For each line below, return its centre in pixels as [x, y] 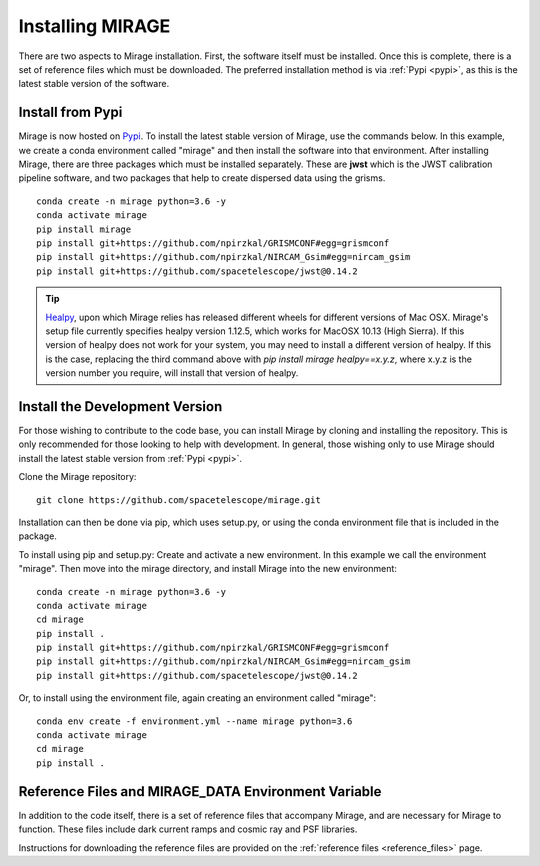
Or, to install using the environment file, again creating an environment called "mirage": [197, 698]
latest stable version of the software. [94, 84]
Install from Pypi [70, 112]
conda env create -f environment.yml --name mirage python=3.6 [194, 721]
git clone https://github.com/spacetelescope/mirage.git [179, 499]
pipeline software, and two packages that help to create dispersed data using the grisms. [202, 178]
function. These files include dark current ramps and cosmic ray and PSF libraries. [188, 829]
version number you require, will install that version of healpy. [172, 373]
